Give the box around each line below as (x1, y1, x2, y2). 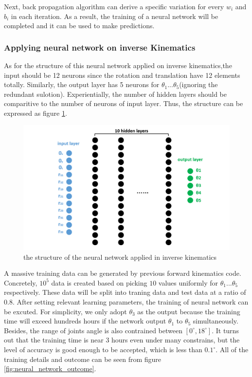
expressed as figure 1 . (4, 108, 67, 118)
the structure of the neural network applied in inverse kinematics (23, 251, 217, 262)
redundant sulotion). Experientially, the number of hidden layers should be (4, 89, 227, 99)
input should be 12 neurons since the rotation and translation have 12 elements (4, 70, 240, 80)
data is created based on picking (51, 277, 147, 287)
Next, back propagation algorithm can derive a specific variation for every (4, 1, 224, 11)
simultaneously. (193, 316, 238, 326)
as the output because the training (137, 306, 240, 316)
